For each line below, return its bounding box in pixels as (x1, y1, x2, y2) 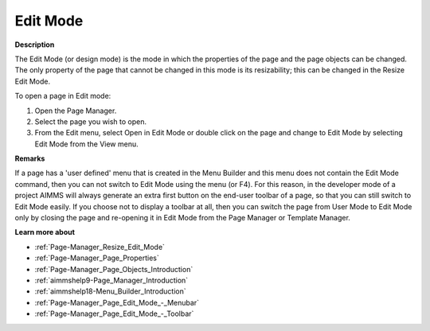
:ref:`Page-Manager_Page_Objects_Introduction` (34, 264, 193, 274)
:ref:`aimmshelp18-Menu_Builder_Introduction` (34, 286, 186, 296)
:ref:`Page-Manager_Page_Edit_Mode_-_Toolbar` (34, 309, 194, 318)
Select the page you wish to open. (34, 116, 147, 127)
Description (14, 40, 55, 49)
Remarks (14, 154, 45, 163)
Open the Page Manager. (34, 106, 117, 115)
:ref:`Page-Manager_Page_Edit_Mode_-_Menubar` (34, 298, 199, 307)
